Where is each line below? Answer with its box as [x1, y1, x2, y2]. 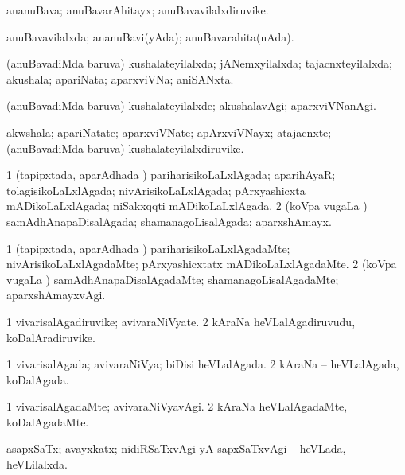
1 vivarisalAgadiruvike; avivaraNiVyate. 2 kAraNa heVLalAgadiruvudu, [6, 313, 356, 329]
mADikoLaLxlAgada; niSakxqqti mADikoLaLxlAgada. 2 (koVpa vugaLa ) [6, 197, 368, 214]
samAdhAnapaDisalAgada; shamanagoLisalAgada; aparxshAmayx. [6, 212, 332, 229]
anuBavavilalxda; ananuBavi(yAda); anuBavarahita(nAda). [6, 28, 294, 45]
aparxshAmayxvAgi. [6, 286, 106, 303]
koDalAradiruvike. [6, 329, 95, 345]
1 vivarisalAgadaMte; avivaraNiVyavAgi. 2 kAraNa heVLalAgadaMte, [6, 398, 348, 415]
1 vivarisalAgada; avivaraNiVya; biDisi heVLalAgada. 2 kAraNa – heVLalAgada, [6, 356, 399, 372]
